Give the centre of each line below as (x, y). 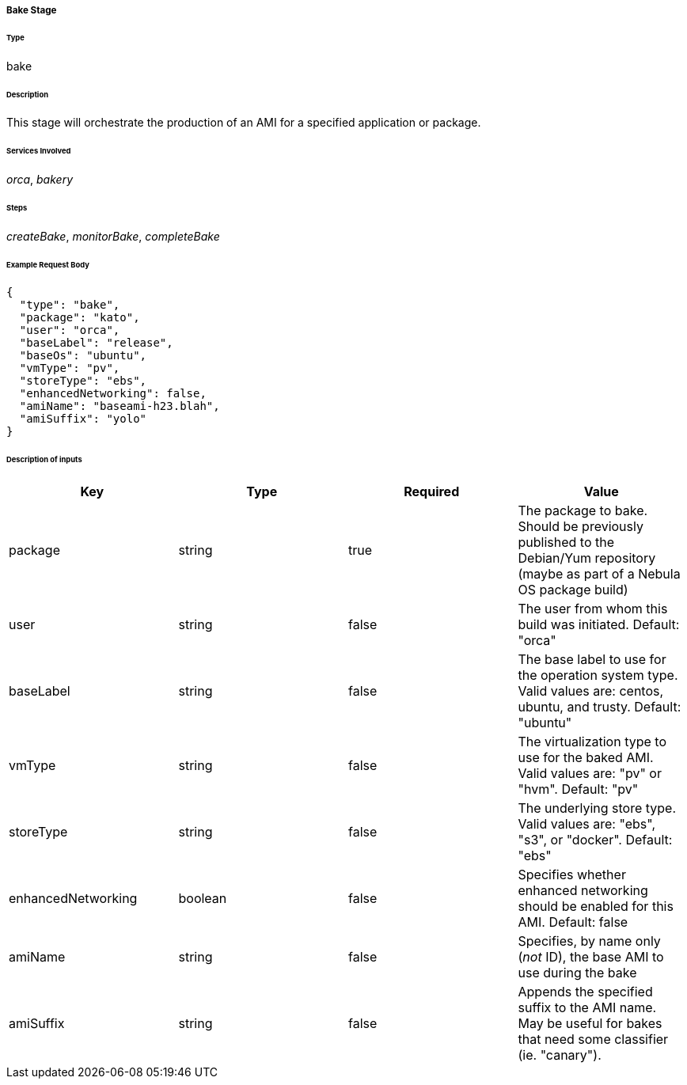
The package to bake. (583, 511)
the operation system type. (598, 675)
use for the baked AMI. (586, 758)
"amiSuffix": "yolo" (83, 419)
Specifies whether (572, 875)
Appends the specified (585, 992)
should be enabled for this (596, 907)
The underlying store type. (597, 808)
